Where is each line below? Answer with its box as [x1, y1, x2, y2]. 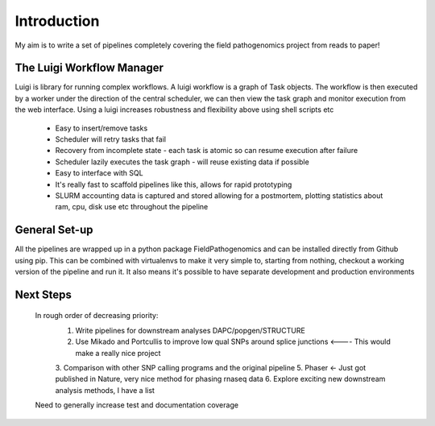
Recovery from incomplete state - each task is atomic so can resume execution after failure [55, 146, 358, 155]
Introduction [14, 12, 100, 30]
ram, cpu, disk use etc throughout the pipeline [55, 202, 209, 212]
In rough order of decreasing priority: [35, 311, 159, 321]
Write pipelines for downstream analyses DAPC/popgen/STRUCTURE [75, 325, 305, 335]
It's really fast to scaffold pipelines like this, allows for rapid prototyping [55, 180, 292, 189]
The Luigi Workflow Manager [14, 61, 164, 75]
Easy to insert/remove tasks [55, 123, 148, 133]
